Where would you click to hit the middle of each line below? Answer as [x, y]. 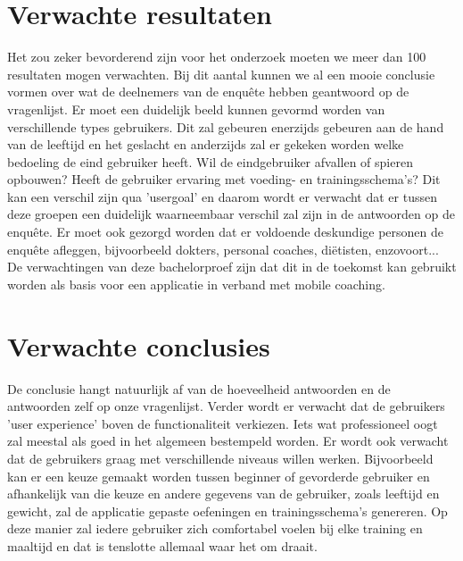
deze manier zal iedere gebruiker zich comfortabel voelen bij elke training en [215, 528]
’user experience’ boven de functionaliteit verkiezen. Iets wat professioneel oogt [223, 423]
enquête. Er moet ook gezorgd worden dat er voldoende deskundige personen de [225, 232]
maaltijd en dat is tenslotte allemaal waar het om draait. [162, 545]
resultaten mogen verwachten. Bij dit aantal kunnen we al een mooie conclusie [221, 74]
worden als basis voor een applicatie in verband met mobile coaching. [196, 284]
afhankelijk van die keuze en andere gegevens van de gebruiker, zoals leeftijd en [223, 494]
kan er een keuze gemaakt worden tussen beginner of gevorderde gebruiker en [219, 476]
